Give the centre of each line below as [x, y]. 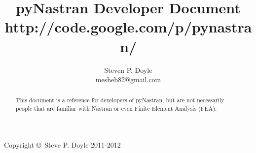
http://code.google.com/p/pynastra [128, 27]
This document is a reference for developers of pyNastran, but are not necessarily [120, 100]
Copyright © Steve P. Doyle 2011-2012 [62, 144]
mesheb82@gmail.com [128, 79]
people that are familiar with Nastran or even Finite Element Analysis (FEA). [116, 108]
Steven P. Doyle [128, 70]
